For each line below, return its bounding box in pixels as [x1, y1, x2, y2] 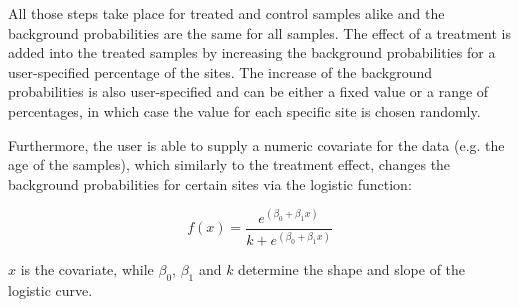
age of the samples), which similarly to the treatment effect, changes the [8, 154, 451, 175]
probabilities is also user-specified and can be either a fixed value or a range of [8, 81, 489, 102]
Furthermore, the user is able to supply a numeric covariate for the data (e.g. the [8, 134, 505, 155]
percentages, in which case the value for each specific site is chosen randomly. [8, 100, 481, 121]
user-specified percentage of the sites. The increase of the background [8, 61, 433, 82]
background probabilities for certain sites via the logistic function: [8, 173, 412, 194]
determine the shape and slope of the [238, 259, 466, 280]
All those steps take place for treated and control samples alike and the [8, 3, 445, 23]
